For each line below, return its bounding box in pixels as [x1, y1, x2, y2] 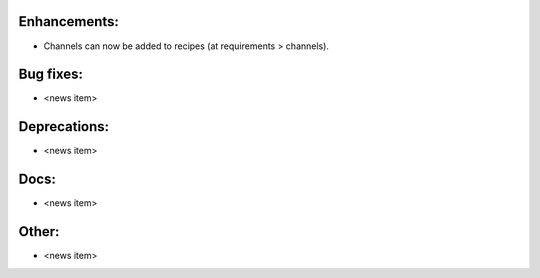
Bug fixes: [18, 66, 84, 83]
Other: [18, 223, 60, 240]
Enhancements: [18, 13, 120, 30]
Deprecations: [18, 118, 110, 135]
